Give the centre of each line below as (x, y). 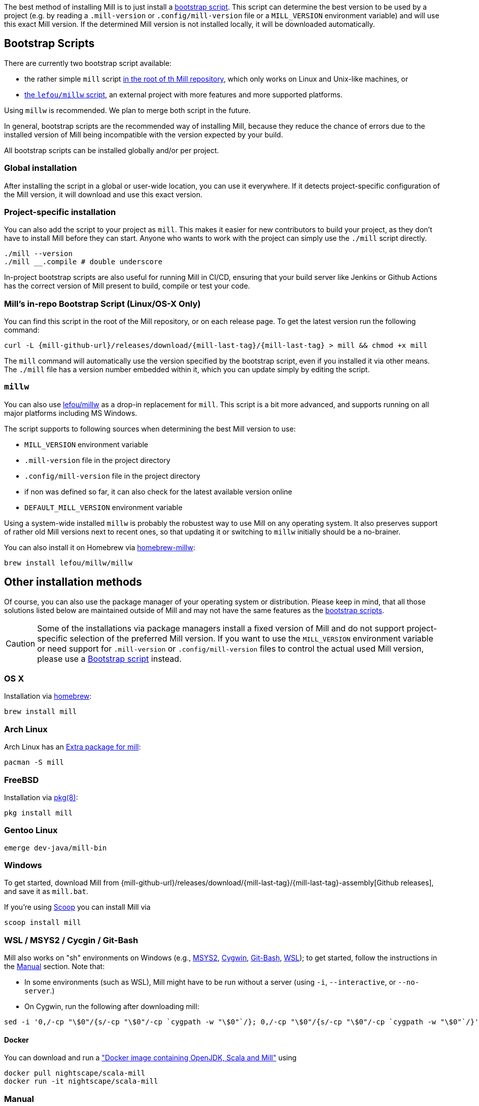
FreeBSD (22, 780)
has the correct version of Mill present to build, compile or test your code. (127, 286)
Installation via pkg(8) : (41, 797)
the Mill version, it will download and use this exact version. (103, 194)
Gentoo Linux (31, 830)
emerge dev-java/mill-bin (56, 848)
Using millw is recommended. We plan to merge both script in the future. (127, 110)
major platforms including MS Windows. (71, 413)
